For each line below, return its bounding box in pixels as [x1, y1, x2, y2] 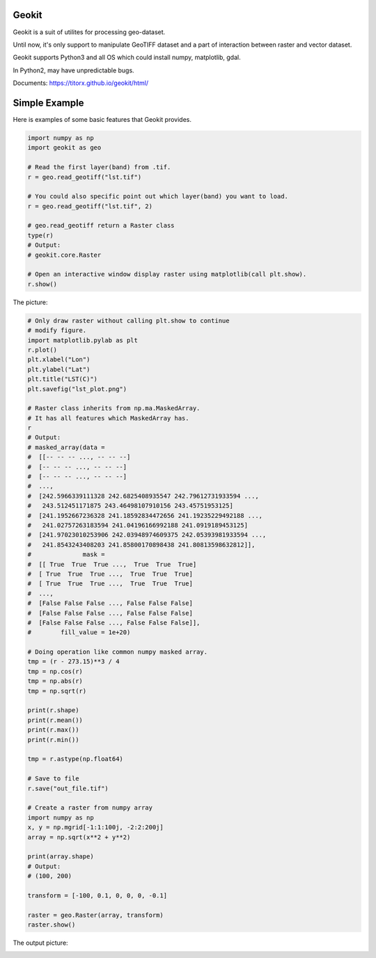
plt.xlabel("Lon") [27, 356, 91, 363]
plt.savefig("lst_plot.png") [27, 385, 127, 393]
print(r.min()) [27, 735, 79, 744]
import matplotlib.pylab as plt [27, 336, 139, 344]
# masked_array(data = [27, 443, 105, 451]
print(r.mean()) [27, 716, 84, 724]
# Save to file [27, 775, 79, 783]
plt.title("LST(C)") [27, 375, 97, 383]
